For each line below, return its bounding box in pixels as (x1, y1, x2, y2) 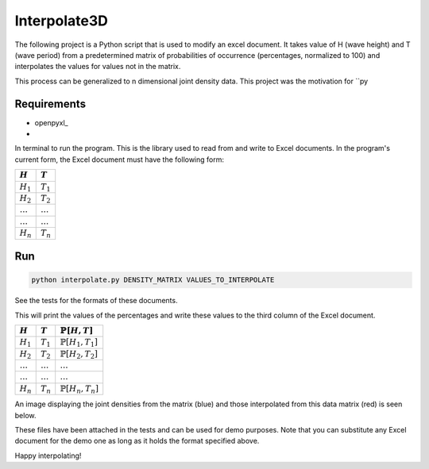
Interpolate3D (14, 12, 109, 29)
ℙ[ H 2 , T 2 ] (60, 348, 99, 360)
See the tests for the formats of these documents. (14, 296, 178, 306)
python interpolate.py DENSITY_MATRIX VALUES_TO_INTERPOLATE (31, 275, 275, 285)
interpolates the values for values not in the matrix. (14, 62, 181, 71)
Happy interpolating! (14, 451, 82, 460)
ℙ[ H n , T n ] (60, 383, 99, 396)
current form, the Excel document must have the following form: (14, 155, 225, 164)
